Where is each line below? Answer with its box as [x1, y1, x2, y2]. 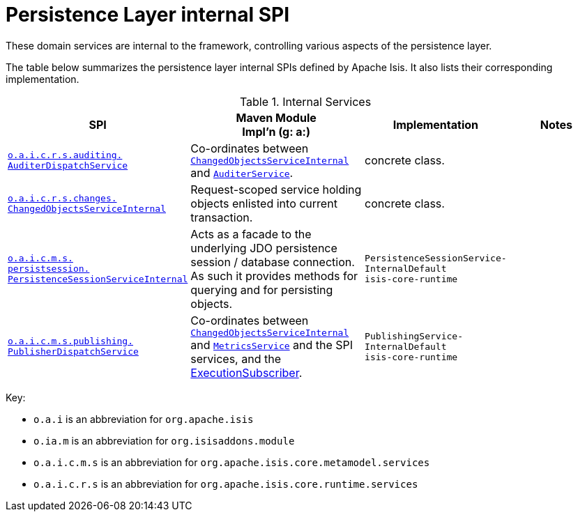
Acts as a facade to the [190, 226, 312, 241]
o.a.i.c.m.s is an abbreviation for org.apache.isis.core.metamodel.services [33, 456, 430, 468]
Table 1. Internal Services [239, 94, 372, 109]
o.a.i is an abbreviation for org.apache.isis [33, 412, 254, 425]
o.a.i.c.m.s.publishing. [8, 336, 134, 347]
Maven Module [236, 110, 317, 125]
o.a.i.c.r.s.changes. [8, 192, 117, 203]
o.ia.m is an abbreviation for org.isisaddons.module [33, 434, 295, 447]
